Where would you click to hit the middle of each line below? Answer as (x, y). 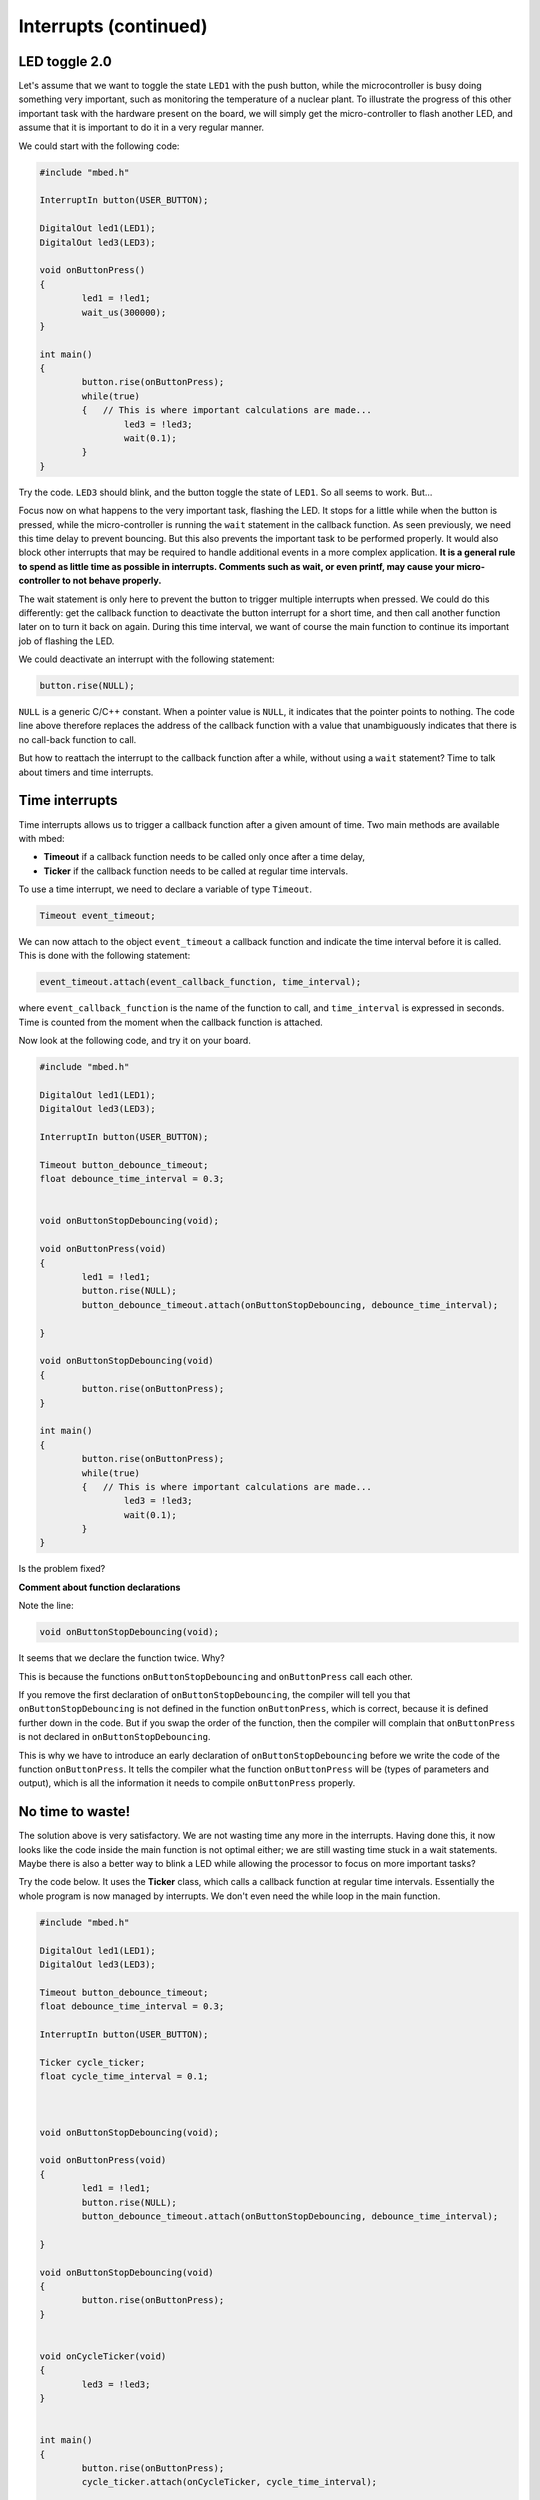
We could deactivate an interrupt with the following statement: (146, 659)
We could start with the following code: (99, 146)
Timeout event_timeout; (98, 916)
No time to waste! (74, 1811)
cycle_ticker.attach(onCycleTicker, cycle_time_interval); (229, 2482)
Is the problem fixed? (62, 1569)
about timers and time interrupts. (86, 772)
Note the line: (46, 1606)
